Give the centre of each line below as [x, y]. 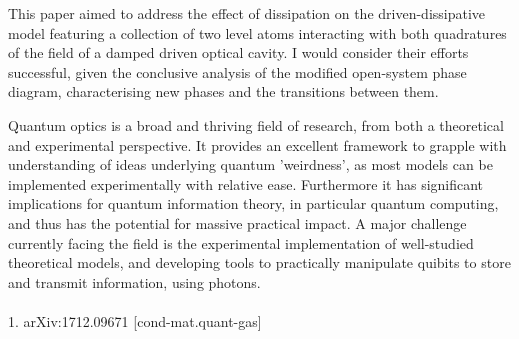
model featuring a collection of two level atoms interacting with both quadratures [257, 32]
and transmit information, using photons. [134, 281]
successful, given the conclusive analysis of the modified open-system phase [237, 71]
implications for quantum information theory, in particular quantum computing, [253, 203]
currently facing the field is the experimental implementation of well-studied [241, 242]
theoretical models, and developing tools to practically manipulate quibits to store [259, 262]
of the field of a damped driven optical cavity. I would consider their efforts [238, 52]
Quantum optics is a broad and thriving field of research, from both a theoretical [256, 124]
